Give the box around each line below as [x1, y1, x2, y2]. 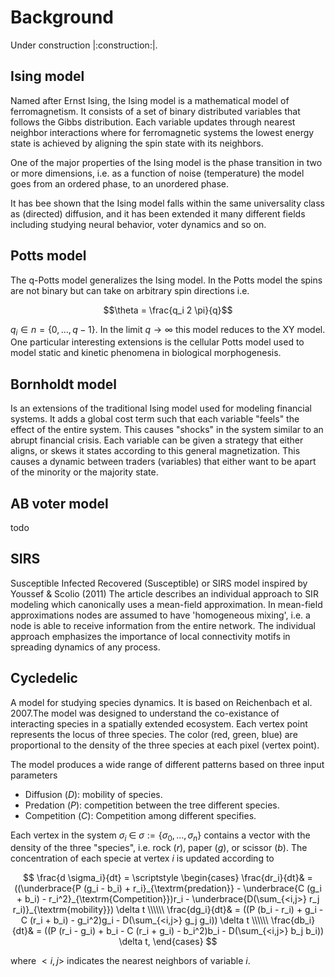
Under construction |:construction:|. [10, 39, 158, 51]
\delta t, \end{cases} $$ [118, 936, 218, 948]
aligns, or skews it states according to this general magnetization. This [10, 445, 301, 457]
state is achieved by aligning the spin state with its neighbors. [10, 137, 264, 149]
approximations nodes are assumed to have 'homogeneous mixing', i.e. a [10, 609, 311, 621]
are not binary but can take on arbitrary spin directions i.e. [10, 284, 250, 296]
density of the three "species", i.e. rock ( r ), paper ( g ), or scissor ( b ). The [10, 842, 308, 854]
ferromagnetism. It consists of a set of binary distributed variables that [10, 105, 301, 117]
